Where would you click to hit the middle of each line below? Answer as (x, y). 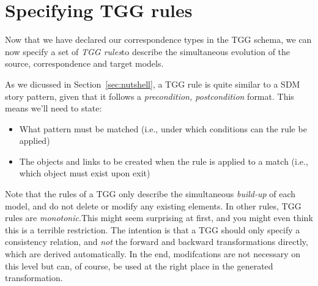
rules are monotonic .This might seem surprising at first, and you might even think (159, 218)
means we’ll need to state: (54, 108)
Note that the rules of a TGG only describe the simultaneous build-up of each (150, 194)
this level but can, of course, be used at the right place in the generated (139, 265)
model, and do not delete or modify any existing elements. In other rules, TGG (153, 205)
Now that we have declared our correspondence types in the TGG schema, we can (158, 40)
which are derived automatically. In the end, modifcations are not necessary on (153, 254)
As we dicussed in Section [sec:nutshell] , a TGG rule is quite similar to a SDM (153, 84)
